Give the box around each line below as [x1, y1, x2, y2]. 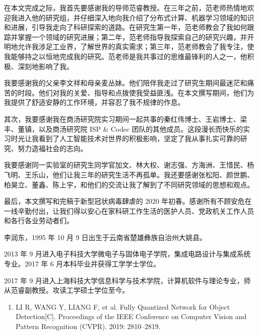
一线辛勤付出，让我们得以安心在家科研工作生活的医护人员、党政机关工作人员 [4, 205, 254, 216]
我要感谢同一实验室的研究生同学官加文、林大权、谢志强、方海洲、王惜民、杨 [4, 160, 254, 170]
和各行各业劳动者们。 [4, 215, 73, 226]
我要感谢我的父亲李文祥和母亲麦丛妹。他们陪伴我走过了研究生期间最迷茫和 [4, 78, 247, 88]
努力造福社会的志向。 [17, 143, 87, 153]
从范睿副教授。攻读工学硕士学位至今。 [4, 285, 129, 295]
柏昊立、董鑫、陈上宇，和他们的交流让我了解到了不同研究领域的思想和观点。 [4, 179, 254, 189]
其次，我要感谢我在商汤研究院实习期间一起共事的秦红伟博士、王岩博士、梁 [4, 113, 247, 124]
